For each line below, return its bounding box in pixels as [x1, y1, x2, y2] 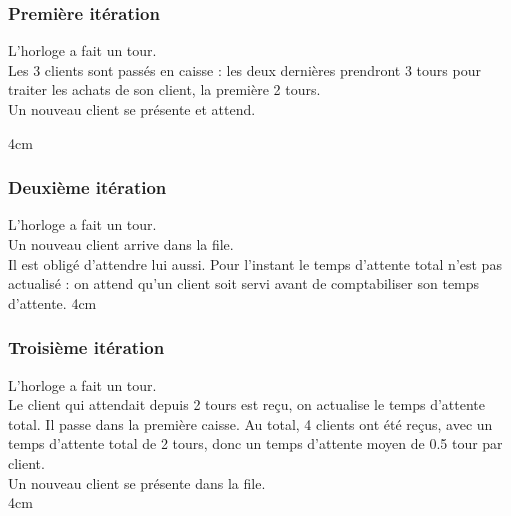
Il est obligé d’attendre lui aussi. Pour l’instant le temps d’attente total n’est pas [8, 253, 502, 274]
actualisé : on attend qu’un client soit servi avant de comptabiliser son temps [8, 273, 480, 294]
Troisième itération [8, 335, 165, 360]
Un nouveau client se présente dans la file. [8, 472, 266, 493]
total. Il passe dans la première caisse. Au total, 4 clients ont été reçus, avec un [8, 413, 493, 434]
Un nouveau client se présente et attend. [8, 99, 256, 119]
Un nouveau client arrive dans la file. [8, 234, 234, 254]
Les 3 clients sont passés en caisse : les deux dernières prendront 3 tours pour [8, 59, 481, 80]
